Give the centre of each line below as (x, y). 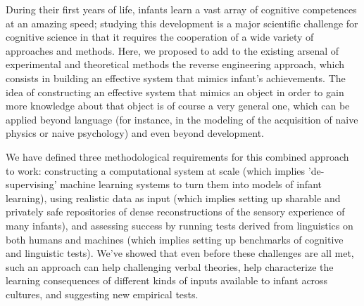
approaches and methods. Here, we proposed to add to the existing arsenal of (172, 50)
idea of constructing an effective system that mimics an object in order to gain (175, 92)
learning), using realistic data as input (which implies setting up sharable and (173, 198)
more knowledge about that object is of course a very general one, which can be (178, 106)
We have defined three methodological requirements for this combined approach (177, 156)
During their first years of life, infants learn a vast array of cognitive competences (181, 9)
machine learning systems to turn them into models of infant (191, 184)
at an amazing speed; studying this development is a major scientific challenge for (182, 23)
